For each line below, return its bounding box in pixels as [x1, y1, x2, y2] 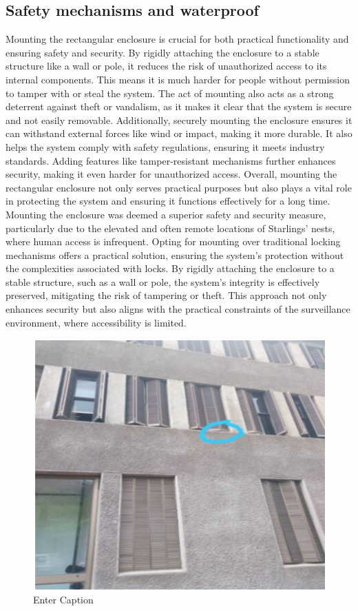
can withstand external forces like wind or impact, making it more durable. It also [6, 126, 352, 141]
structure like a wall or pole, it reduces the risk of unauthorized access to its [6, 59, 327, 73]
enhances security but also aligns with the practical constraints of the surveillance [6, 302, 350, 316]
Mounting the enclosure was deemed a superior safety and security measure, [6, 207, 326, 221]
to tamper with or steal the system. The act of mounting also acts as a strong [6, 85, 334, 100]
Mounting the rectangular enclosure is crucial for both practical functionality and [6, 32, 349, 46]
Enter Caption [33, 592, 94, 606]
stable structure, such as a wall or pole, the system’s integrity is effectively [6, 274, 320, 289]
